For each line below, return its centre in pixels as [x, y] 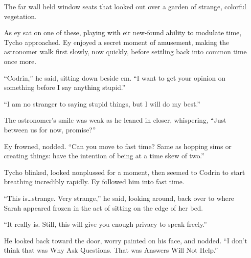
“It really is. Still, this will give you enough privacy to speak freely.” [105, 224]
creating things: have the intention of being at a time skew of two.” [104, 156]
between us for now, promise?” [50, 129]
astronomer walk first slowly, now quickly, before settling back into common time [125, 52]
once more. [20, 61]
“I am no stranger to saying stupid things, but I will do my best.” [102, 103]
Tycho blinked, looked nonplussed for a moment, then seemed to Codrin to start [125, 172]
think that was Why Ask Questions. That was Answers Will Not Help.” [111, 250]
